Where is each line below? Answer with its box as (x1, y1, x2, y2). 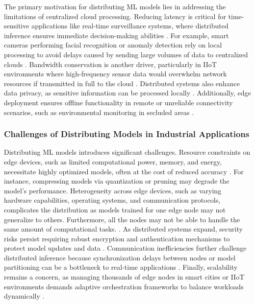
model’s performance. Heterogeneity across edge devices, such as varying (4, 185, 222, 195)
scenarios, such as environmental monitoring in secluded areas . (4, 107, 194, 117)
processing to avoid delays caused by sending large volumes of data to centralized (4, 49, 248, 59)
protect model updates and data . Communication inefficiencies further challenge (4, 243, 247, 253)
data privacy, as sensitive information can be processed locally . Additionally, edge (4, 88, 251, 98)
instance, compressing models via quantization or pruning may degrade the (4, 176, 229, 186)
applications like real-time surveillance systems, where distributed (31, 21, 229, 31)
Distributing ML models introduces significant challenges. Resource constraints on (4, 147, 251, 157)
